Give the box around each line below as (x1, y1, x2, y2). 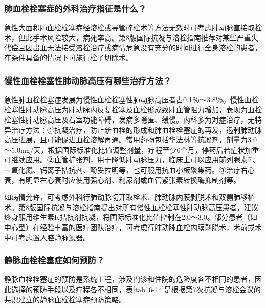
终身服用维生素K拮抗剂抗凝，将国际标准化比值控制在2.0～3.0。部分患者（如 (4, 212, 257, 222)
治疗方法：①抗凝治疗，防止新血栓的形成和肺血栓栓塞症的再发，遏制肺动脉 (11, 124, 262, 135)
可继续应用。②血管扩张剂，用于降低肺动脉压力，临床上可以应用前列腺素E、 (4, 154, 260, 165)
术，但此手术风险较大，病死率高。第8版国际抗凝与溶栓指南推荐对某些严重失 (4, 32, 258, 43)
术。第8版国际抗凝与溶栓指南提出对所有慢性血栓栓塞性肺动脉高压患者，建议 (4, 201, 258, 212)
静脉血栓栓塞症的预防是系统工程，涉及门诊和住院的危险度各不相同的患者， (4, 274, 255, 284)
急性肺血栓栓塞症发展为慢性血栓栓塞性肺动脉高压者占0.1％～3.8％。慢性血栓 (4, 94, 259, 105)
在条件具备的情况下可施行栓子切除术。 (4, 52, 133, 63)
